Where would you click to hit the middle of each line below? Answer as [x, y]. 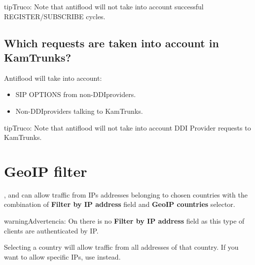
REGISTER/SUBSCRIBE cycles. [55, 16]
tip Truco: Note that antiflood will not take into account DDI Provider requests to [127, 127]
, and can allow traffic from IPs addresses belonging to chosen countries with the [126, 194]
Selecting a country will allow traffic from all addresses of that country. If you [121, 247]
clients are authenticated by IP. [51, 230]
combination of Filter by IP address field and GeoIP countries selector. [120, 204]
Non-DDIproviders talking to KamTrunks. [79, 111]
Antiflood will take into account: [53, 78]
